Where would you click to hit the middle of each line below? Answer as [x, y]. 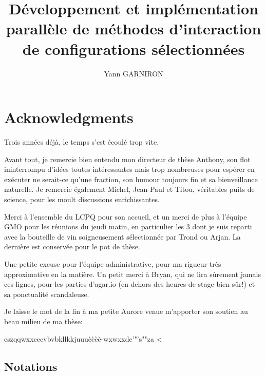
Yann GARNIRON [134, 73]
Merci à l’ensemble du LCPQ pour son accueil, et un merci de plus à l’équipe [126, 216]
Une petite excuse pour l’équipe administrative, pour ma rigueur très [113, 263]
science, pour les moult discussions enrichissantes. [82, 199]
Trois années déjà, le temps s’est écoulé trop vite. [82, 142]
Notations [31, 366]
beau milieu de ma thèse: [43, 321]
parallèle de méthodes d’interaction [134, 28]
